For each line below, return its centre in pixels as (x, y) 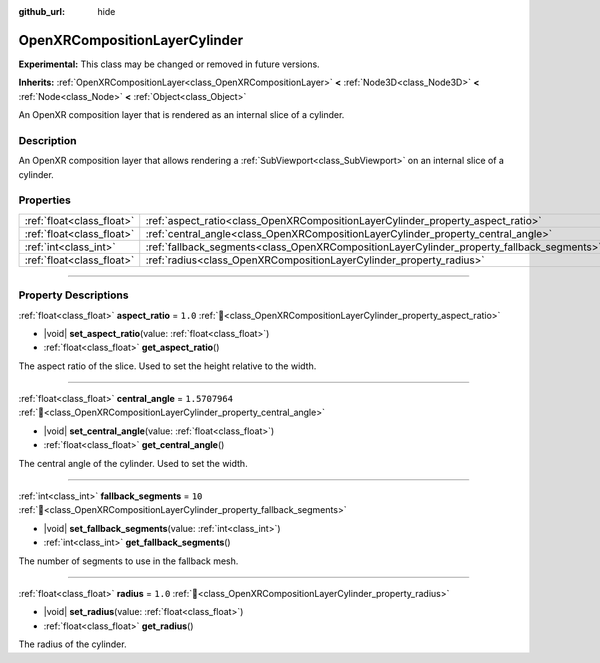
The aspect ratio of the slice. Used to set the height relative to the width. (167, 366)
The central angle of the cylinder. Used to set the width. (133, 463)
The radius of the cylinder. (72, 644)
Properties (45, 200)
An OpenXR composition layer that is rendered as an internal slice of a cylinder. (181, 115)
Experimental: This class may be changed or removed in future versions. (169, 64)
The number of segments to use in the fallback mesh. (128, 561)
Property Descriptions (73, 295)
